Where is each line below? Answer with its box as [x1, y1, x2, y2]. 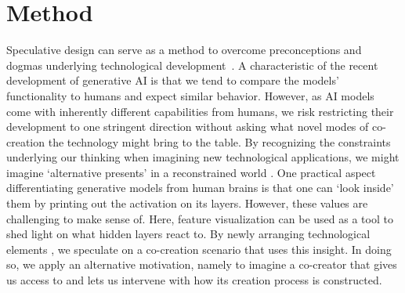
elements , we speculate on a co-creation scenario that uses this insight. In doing [6, 241, 392, 257]
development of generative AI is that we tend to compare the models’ [6, 72, 339, 89]
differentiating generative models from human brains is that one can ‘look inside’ [6, 179, 394, 196]
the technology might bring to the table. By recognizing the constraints [48, 133, 391, 150]
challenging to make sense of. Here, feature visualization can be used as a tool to [6, 210, 393, 226]
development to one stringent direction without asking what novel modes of [6, 118, 369, 135]
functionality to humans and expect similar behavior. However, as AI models [6, 87, 374, 103]
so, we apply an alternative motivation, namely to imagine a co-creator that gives [6, 256, 397, 273]
